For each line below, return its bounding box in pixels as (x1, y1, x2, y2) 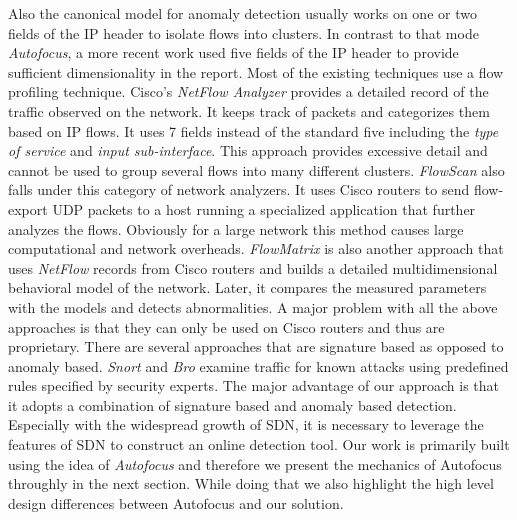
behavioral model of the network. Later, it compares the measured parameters (8, 277, 487, 298)
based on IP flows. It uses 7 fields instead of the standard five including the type (8, 120, 499, 141)
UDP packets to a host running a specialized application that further (52, 198, 476, 219)
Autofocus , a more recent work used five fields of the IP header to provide (8, 42, 459, 63)
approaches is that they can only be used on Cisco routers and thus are (8, 316, 445, 337)
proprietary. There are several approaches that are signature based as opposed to (8, 336, 504, 357)
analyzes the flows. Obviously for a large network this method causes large (8, 218, 464, 239)
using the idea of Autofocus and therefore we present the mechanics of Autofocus (8, 453, 502, 474)
